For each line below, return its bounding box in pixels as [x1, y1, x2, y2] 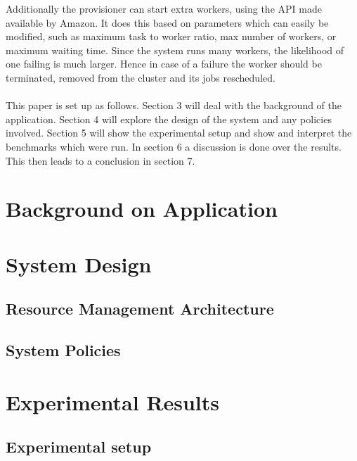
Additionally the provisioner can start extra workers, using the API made [6, 1, 322, 15]
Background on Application [6, 194, 278, 223]
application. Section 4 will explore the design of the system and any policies [6, 111, 332, 126]
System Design [6, 249, 152, 278]
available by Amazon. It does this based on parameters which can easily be [6, 15, 329, 30]
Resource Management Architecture [6, 298, 274, 320]
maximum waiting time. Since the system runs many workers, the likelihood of [6, 42, 344, 57]
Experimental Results [6, 387, 219, 416]
